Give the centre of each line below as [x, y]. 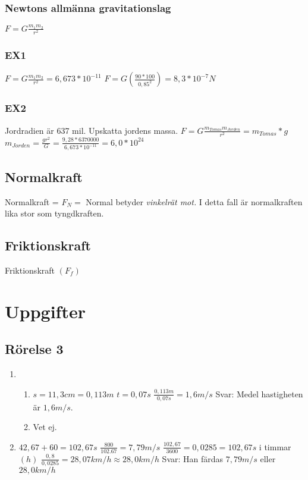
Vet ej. [45, 427]
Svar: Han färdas [193, 458]
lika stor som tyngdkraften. [54, 213]
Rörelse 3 [34, 349]
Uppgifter [45, 311]
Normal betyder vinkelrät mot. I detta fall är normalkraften [194, 201]
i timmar [275, 446]
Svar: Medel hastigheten [259, 393]
